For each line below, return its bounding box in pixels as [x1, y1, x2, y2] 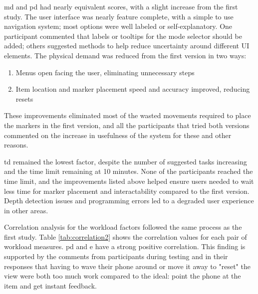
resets [15, 93, 33, 104]
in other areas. [4, 205, 48, 215]
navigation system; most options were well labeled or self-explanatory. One [4, 21, 233, 31]
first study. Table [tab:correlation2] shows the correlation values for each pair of [4, 231, 247, 242]
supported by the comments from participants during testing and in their [4, 251, 228, 262]
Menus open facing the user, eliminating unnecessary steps [15, 67, 195, 77]
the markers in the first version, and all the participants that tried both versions [4, 120, 250, 130]
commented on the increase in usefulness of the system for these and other [4, 130, 232, 140]
